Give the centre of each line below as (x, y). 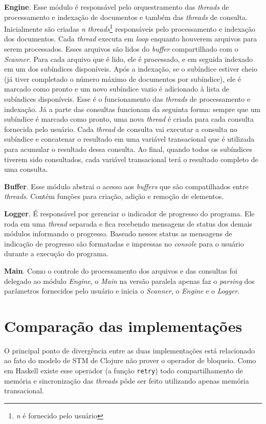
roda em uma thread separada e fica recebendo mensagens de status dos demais (128, 223)
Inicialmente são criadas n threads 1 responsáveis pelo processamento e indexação (130, 28)
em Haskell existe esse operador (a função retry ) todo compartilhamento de (124, 370)
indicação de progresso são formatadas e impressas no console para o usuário (124, 243)
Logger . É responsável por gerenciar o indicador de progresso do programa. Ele (129, 213)
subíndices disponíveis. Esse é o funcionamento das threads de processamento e (127, 99)
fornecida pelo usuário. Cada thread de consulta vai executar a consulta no (121, 129)
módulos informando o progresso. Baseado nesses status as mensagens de (118, 233)
